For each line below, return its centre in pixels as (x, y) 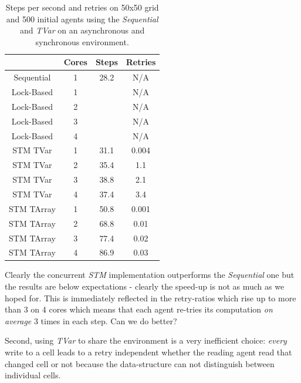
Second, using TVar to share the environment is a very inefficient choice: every (146, 340)
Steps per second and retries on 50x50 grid (82, 7)
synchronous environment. (82, 41)
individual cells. (33, 375)
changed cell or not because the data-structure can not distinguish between (140, 363)
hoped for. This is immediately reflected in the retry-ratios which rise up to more (150, 298)
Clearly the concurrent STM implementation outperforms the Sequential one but (150, 275)
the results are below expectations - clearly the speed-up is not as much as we (145, 286)
